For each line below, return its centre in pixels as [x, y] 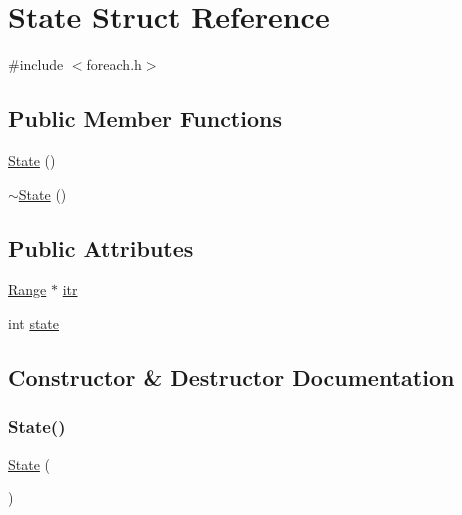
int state [34, 322]
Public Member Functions [145, 118]
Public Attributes [101, 247]
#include [36, 64]
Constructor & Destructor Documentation [231, 376]
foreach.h [114, 64]
